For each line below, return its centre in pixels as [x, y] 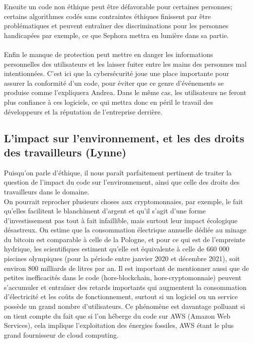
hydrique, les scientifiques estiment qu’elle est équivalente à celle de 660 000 [117, 249]
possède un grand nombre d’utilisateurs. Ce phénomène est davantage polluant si [125, 306]
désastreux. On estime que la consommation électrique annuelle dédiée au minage [125, 230]
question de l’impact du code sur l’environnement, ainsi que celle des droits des [122, 182]
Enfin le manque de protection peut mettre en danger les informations [108, 54]
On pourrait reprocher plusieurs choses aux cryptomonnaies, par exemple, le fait [124, 201]
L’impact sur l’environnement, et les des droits [124, 138]
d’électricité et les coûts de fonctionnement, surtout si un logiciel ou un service [121, 296]
